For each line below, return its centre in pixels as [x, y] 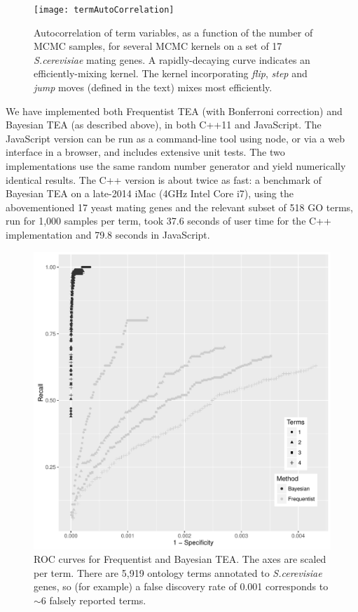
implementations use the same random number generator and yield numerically [176, 166]
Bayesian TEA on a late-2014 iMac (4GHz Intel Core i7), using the [150, 193]
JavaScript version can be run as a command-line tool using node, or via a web [175, 138]
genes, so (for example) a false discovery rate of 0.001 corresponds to [181, 586]
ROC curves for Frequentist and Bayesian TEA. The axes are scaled [180, 559]
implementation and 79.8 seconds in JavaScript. [108, 234]
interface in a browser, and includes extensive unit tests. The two [145, 152]
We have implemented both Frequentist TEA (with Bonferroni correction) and [174, 111]
